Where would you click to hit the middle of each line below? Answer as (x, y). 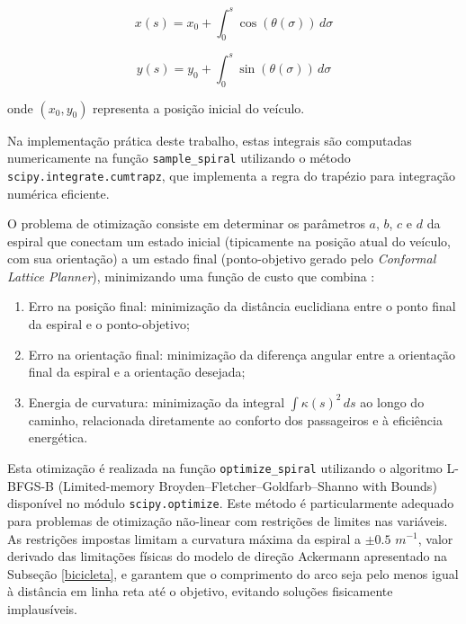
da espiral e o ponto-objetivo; (109, 324)
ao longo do (392, 401)
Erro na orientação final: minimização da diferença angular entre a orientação (242, 354)
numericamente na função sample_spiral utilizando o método (179, 158)
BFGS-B (31, 485)
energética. (58, 437)
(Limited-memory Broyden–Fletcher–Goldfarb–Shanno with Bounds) (247, 485)
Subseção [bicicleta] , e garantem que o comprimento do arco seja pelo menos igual (233, 573)
